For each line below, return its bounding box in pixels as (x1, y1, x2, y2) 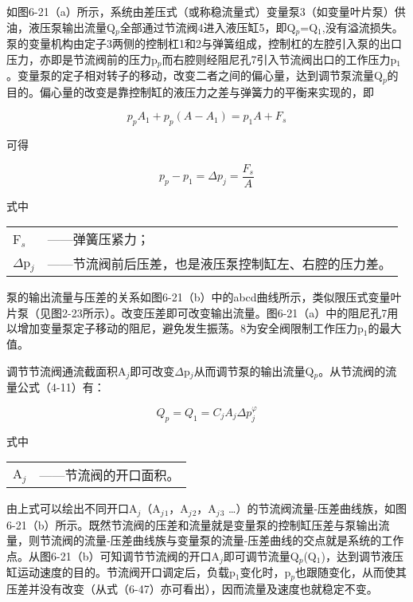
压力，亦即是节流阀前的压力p (6, 50, 158, 67)
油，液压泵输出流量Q (6, 18, 115, 35)
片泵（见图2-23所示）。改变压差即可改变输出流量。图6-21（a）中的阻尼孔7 (6, 304, 388, 321)
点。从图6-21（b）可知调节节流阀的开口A (6, 547, 220, 564)
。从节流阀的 (318, 362, 386, 379)
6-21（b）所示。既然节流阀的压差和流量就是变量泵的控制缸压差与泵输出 (6, 516, 379, 533)
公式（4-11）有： (17, 378, 105, 395)
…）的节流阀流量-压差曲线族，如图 (228, 500, 407, 517)
